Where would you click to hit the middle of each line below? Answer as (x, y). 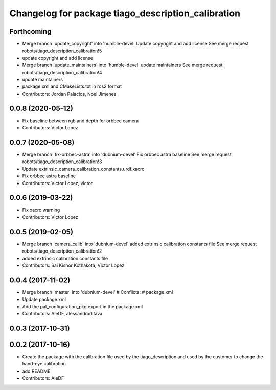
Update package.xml (44, 300)
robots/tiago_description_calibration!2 (62, 251)
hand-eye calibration (44, 364)
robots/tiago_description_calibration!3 (62, 162)
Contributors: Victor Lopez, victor (57, 183)
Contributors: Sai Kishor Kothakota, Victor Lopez (73, 265)
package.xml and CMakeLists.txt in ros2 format (72, 86)
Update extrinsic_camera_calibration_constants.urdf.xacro (83, 169)
